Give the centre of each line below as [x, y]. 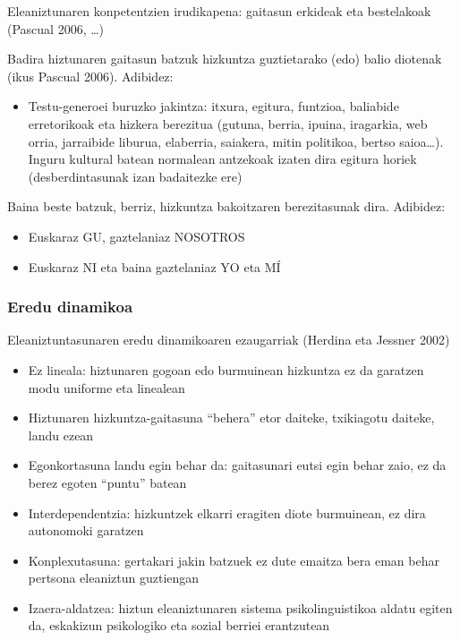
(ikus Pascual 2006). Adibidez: [90, 76]
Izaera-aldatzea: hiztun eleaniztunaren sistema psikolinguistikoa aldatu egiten [240, 607]
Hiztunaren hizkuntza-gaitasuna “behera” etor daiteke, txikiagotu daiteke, [231, 418]
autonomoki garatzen [86, 530]
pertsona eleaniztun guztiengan [114, 578]
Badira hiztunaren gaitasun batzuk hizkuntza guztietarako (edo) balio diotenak [225, 59]
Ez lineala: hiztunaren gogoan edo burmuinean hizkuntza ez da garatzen [226, 369]
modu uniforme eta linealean [106, 387]
